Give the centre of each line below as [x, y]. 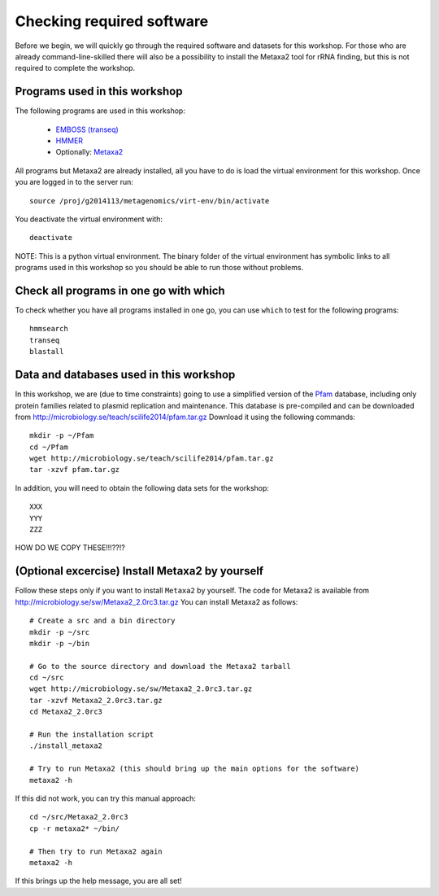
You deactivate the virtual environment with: [89, 219]
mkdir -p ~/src [60, 632]
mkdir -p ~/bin [60, 643]
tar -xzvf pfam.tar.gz [75, 470]
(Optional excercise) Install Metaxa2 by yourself [139, 571]
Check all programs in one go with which [120, 290]
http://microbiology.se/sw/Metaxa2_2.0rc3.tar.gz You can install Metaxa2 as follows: [156, 601]
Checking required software [112, 21]
